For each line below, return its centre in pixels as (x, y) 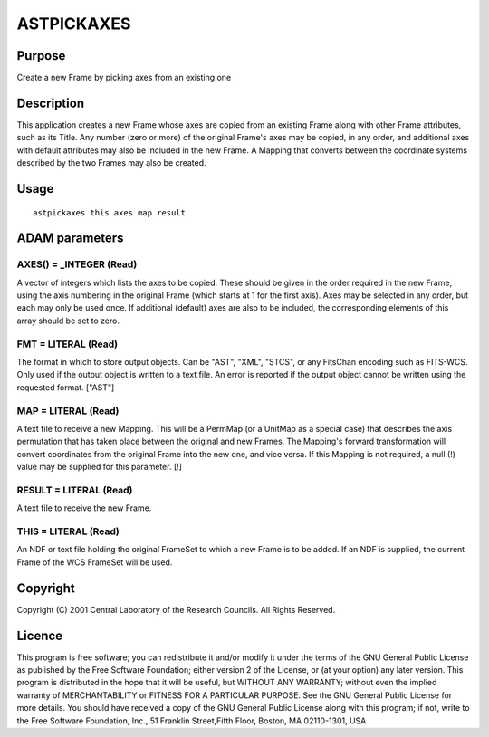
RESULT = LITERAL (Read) (75, 490)
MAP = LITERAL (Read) (68, 410)
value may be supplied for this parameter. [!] (100, 467)
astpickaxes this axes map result (109, 212)
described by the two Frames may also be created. (112, 163)
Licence (40, 635)
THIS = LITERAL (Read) (68, 531)
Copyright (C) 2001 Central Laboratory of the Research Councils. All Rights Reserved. (176, 609)
